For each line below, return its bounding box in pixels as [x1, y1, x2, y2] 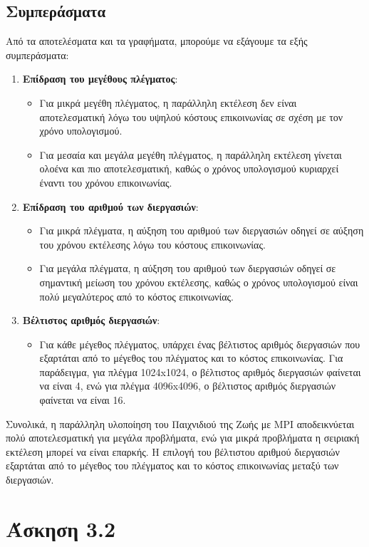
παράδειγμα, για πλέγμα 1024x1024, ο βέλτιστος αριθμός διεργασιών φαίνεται [39, 364, 361, 379]
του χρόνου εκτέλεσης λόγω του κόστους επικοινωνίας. [39, 236, 266, 251]
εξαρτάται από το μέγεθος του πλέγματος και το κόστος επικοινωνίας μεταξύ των [6, 458, 339, 473]
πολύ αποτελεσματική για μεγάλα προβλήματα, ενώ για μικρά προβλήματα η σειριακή [6, 430, 360, 445]
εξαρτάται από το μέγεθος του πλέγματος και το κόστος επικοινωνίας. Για [39, 350, 343, 365]
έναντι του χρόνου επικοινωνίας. [39, 174, 172, 189]
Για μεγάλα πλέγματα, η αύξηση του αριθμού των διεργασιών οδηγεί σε [39, 261, 336, 276]
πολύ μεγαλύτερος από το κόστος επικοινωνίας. [39, 288, 234, 303]
